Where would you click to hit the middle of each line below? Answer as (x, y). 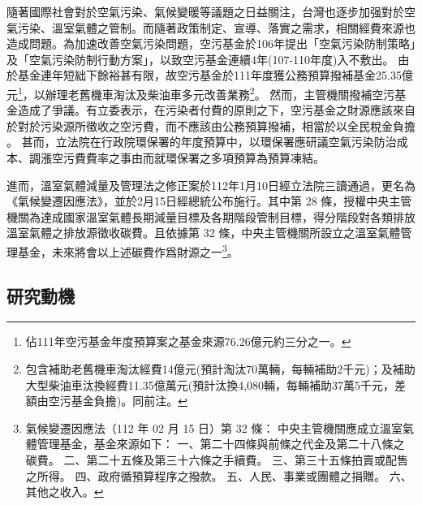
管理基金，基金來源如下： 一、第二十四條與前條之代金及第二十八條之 (221, 444)
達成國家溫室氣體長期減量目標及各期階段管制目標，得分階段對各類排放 (228, 216)
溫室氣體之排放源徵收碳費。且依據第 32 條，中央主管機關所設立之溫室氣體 (204, 233)
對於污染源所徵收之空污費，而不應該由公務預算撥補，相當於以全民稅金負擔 (216, 125)
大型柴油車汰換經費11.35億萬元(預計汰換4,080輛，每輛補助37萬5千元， (210, 384)
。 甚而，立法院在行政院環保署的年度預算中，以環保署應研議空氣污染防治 (202, 142)
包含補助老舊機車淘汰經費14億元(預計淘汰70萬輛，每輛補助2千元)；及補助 (220, 369)
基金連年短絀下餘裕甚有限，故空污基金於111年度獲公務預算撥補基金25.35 (209, 75)
